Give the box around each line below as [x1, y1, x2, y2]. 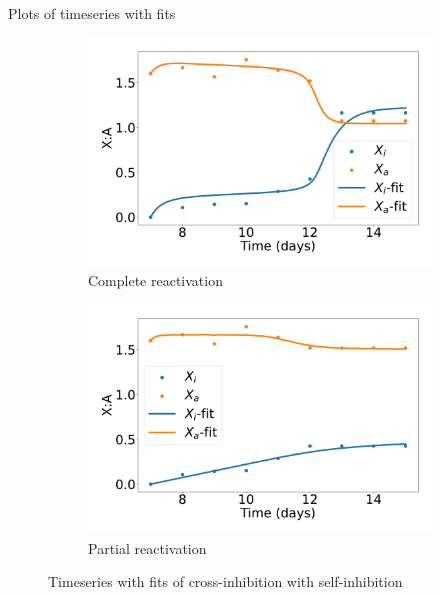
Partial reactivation [88, 537, 207, 558]
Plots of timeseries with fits [8, 3, 176, 23]
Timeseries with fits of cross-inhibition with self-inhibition [48, 571, 403, 592]
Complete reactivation [88, 270, 223, 291]
